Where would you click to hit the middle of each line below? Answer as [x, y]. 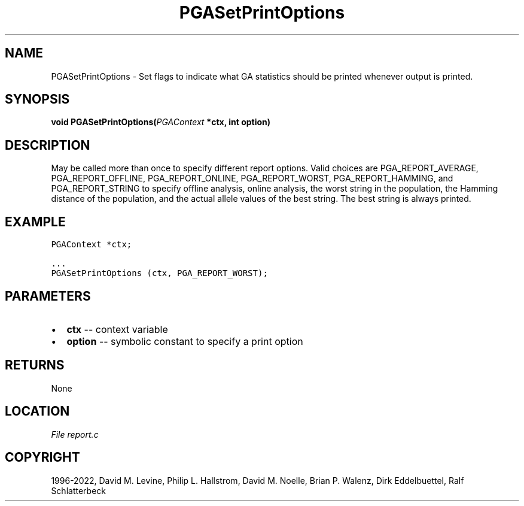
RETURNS [35, 365]
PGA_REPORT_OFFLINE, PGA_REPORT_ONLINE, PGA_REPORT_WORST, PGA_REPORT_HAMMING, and [252, 178]
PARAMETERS [48, 296]
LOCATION [37, 411]
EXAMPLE [35, 222]
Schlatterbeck [78, 490]
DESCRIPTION [48, 145]
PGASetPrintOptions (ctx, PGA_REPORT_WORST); [159, 273]
